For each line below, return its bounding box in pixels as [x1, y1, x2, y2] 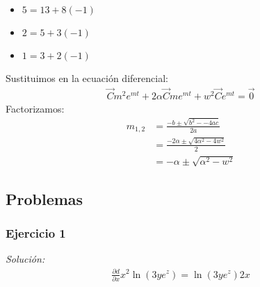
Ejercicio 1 [6, 224, 66, 242]
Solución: [6, 252, 45, 266]
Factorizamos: [6, 101, 65, 115]
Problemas [6, 188, 83, 209]
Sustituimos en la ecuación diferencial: [6, 71, 168, 85]
